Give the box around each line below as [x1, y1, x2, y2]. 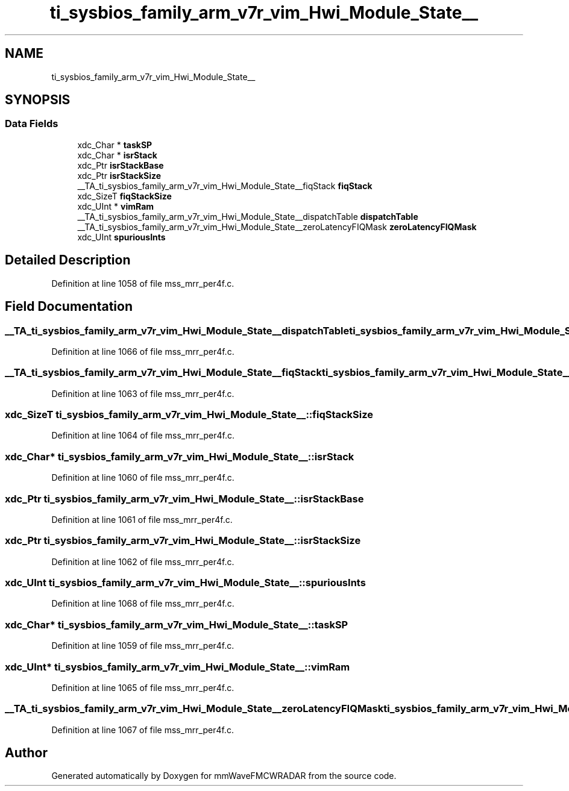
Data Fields [5, 117, 58, 130]
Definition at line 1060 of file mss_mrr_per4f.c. [51, 472, 234, 483]
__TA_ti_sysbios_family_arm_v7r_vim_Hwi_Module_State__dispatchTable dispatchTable [77, 211, 418, 222]
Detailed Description [5, 252, 131, 268]
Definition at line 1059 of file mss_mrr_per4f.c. [51, 640, 234, 651]
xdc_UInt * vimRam [77, 201, 154, 211]
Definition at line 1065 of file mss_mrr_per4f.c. [51, 682, 234, 693]
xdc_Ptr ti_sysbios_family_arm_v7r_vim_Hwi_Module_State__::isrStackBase [5, 492, 364, 505]
